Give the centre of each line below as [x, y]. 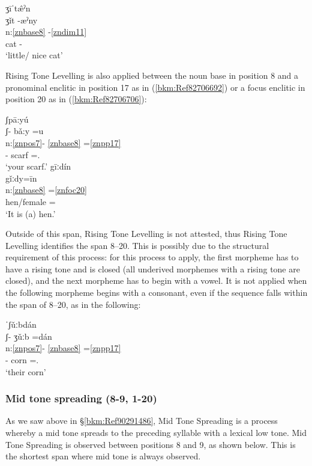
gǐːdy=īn [21, 178]
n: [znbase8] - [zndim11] [46, 32]
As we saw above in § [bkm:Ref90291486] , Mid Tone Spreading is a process [142, 421]
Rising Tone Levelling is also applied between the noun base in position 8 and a [152, 75]
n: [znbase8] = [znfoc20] [46, 190]
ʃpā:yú [17, 119]
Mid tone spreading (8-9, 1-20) [81, 398]
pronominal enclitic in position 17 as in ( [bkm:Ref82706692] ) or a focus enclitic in [155, 87]
